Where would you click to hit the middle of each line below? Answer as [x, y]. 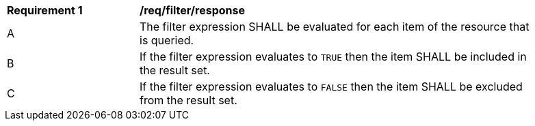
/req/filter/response [193, 10]
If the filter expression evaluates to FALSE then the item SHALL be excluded [331, 86]
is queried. [167, 40]
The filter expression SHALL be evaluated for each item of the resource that [335, 27]
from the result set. [188, 100]
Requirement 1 [45, 10]
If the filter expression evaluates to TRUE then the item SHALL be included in [333, 57]
